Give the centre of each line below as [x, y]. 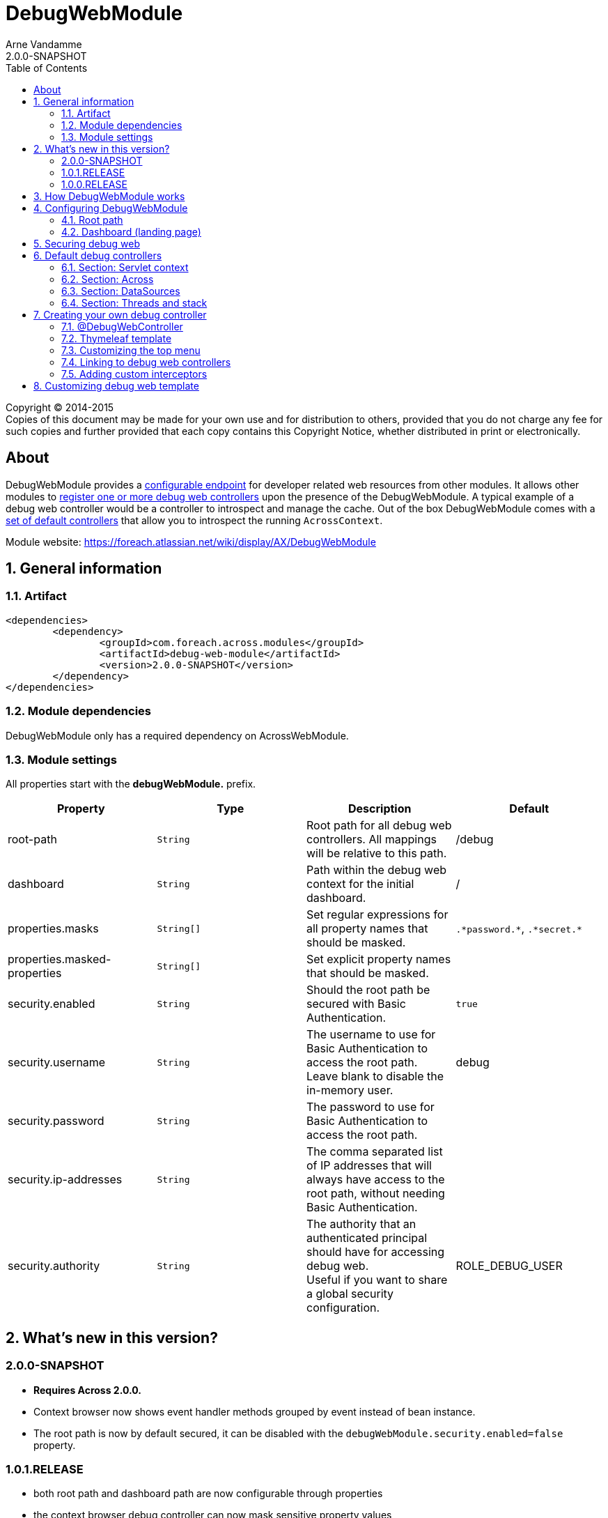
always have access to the [376, 1180]
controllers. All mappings [372, 839]
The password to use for [371, 1107]
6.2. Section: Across [108, 279]
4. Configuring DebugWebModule [111, 208]
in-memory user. [350, 1090]
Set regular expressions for [377, 915]
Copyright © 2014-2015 [60, 407]
